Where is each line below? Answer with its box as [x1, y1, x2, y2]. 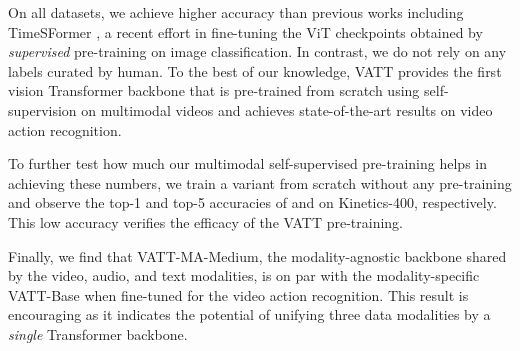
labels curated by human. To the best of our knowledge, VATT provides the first [8, 60, 502, 81]
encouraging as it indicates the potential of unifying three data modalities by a [8, 304, 491, 325]
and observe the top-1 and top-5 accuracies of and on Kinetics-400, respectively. [8, 192, 497, 213]
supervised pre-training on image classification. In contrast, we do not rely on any [8, 41, 507, 62]
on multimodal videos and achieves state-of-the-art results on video [81, 99, 493, 120]
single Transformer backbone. [8, 323, 188, 344]
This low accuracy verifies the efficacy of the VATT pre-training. [8, 211, 403, 232]
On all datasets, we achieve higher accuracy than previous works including [8, 2, 464, 22]
